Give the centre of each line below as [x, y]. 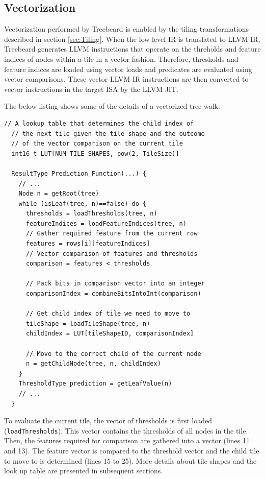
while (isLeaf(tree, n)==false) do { [83, 203]
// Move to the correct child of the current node [113, 354]
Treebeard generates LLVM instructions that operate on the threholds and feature [132, 49]
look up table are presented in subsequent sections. [84, 471]
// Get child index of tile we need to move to [108, 314]
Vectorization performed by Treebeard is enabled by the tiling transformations [127, 29]
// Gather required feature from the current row [112, 234]
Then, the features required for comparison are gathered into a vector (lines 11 [127, 440]
